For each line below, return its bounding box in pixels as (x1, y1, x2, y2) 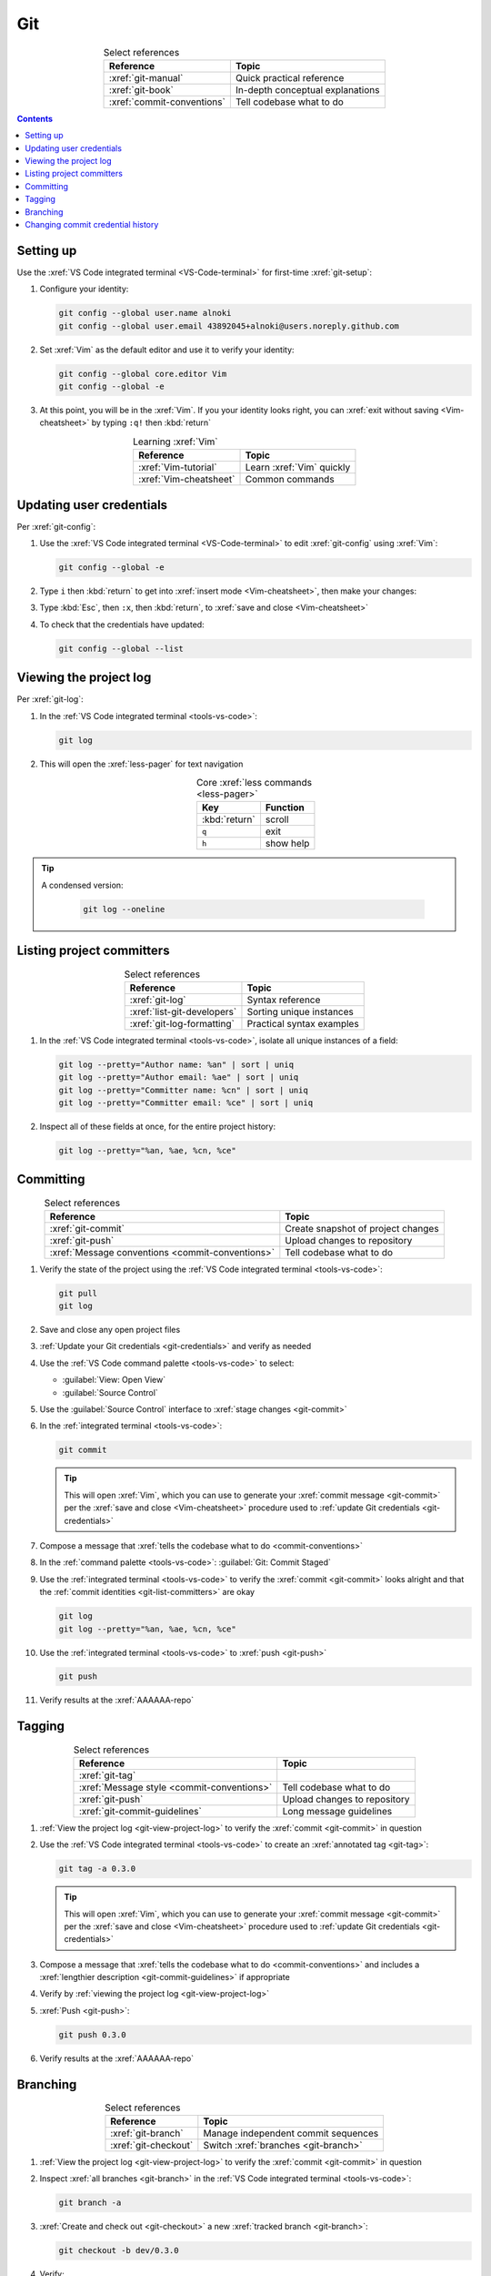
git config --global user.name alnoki (58, 308, 232, 319)
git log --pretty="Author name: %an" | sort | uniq (58, 1059, 295, 1070)
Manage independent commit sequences (203, 2127, 379, 2139)
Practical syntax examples (246, 1017, 359, 1030)
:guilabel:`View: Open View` (62, 1375, 166, 1386)
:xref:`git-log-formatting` (129, 1017, 235, 1030)
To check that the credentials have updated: (39, 619, 205, 630)
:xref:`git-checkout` (110, 2139, 194, 2152)
